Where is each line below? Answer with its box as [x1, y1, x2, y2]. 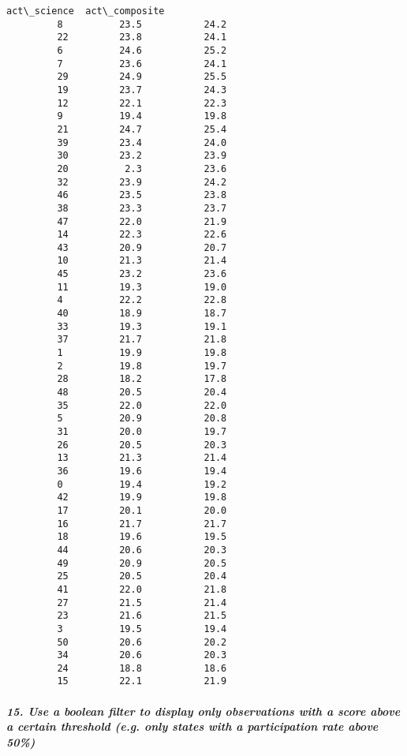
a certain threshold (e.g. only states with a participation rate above [6, 718, 379, 735]
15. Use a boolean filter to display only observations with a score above [6, 702, 401, 719]
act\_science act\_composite [6, 6, 165, 17]
